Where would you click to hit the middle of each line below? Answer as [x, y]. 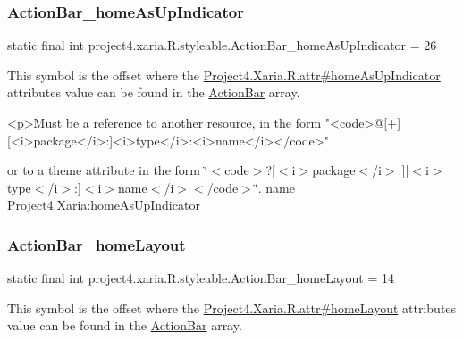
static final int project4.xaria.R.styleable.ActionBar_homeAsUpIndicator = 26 [222, 45]
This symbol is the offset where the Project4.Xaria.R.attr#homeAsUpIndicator [224, 75]
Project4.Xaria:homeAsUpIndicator [104, 205]
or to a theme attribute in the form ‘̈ [108, 170]
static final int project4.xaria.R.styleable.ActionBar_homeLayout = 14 [201, 278]
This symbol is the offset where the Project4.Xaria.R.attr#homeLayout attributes [232, 307]
